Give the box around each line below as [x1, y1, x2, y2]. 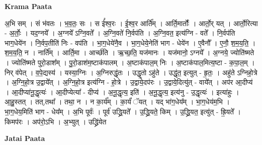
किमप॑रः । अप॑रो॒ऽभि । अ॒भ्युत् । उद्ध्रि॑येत [5, 116, 107, 126]
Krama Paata [5, 1, 52, 11]
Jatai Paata [5, 133, 45, 143]
